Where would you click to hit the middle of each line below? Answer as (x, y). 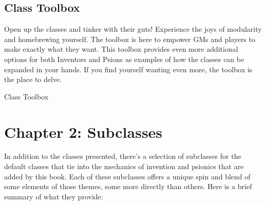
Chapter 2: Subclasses (83, 131)
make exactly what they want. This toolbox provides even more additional (121, 49)
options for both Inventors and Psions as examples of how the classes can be (124, 59)
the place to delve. (33, 79)
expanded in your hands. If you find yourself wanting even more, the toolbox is (128, 69)
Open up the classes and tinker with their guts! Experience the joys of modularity (133, 29)
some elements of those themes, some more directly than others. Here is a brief (128, 186)
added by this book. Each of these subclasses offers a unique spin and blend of (127, 176)
